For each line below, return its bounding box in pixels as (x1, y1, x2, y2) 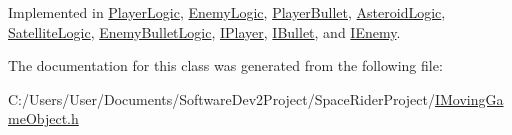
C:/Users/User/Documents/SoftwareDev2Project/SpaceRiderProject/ (8, 88, 435, 109)
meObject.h (8, 108, 79, 129)
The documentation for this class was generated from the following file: (8, 55, 443, 76)
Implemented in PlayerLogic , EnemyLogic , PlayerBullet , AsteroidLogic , (8, 2, 446, 22)
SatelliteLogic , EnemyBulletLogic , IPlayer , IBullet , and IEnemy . (8, 21, 401, 42)
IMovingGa (434, 88, 504, 109)
